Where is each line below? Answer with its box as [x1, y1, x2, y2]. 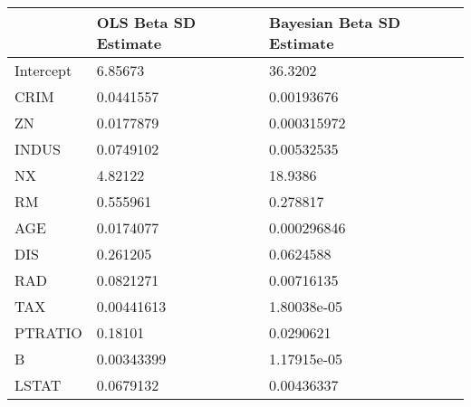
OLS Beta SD [96, 12, 197, 33]
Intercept [14, 60, 72, 80]
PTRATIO [14, 322, 82, 343]
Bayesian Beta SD [269, 12, 401, 33]
